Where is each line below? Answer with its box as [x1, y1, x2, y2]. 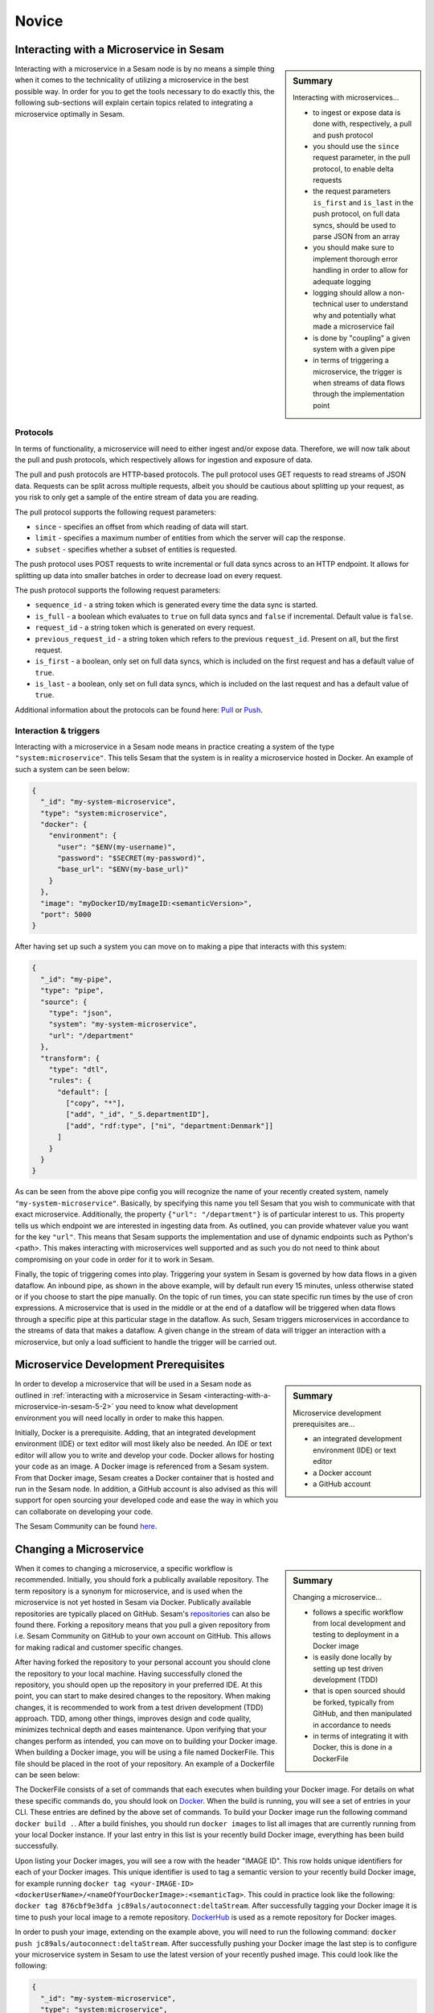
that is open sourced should [313, 1686, 406, 1696]
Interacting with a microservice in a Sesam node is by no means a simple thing [14, 64, 275, 74]
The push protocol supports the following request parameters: [14, 585, 221, 595]
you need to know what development [115, 1402, 239, 1412]
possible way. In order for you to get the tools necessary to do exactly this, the [14, 86, 275, 96]
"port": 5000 [40, 910, 92, 920]
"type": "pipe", [40, 986, 104, 995]
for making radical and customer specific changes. [14, 1643, 184, 1652]
